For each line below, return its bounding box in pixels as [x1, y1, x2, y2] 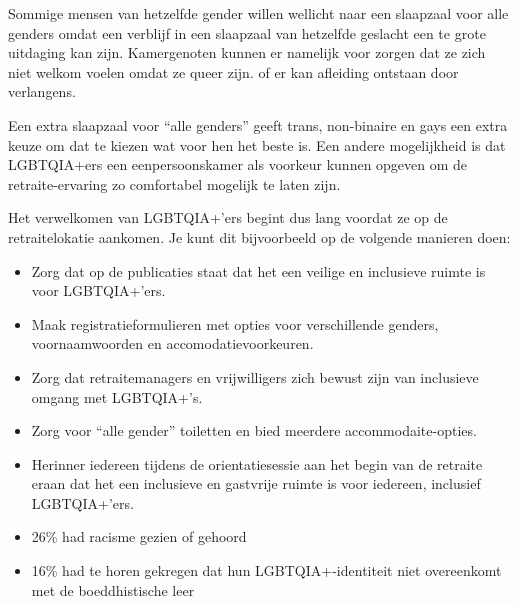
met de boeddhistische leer [31, 579, 195, 600]
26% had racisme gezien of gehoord [31, 526, 247, 547]
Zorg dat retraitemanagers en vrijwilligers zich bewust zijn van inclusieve [31, 366, 479, 387]
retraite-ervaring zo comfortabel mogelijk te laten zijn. [8, 173, 341, 194]
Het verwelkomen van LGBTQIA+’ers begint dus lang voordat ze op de [8, 207, 448, 228]
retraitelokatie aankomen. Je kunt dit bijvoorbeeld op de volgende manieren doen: [8, 226, 511, 247]
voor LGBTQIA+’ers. [31, 280, 166, 301]
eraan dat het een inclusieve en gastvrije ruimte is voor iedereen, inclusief [31, 473, 481, 494]
